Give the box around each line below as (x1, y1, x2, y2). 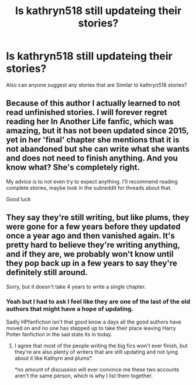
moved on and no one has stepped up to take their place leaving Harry (6, 324, 177, 332)
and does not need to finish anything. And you (6, 154, 178, 163)
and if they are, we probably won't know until (6, 249, 174, 259)
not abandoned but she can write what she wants (6, 144, 190, 154)
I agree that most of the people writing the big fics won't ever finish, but (14, 342, 188, 349)
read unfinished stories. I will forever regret (6, 107, 167, 118)
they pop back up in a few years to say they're (6, 258, 177, 268)
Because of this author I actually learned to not (6, 98, 180, 108)
